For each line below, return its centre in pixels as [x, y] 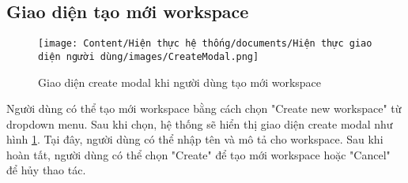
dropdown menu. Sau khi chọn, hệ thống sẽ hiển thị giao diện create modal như [200, 123]
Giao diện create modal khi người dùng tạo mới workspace [180, 82]
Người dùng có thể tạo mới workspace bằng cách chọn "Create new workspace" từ [204, 108]
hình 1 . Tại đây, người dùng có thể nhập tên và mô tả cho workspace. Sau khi [195, 139]
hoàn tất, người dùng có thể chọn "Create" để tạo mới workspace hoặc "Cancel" [198, 154]
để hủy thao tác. [46, 170]
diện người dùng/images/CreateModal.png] [149, 56]
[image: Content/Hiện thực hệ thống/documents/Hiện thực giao [205, 44]
